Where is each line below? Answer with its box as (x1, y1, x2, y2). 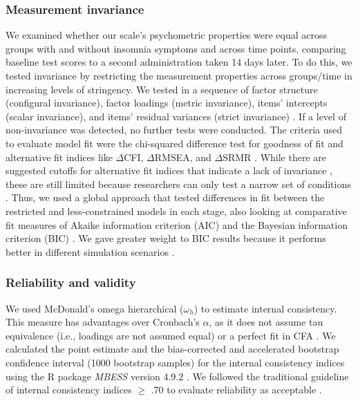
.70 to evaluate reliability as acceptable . (151, 382, 322, 397)
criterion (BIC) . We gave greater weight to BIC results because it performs (6, 231, 326, 245)
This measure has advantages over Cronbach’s (6, 315, 200, 329)
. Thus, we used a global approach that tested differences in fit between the (6, 190, 325, 205)
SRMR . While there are (223, 149, 327, 164)
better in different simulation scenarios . (6, 244, 175, 259)
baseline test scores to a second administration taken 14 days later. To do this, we (6, 55, 352, 69)
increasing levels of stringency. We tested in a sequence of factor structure (6, 82, 318, 96)
